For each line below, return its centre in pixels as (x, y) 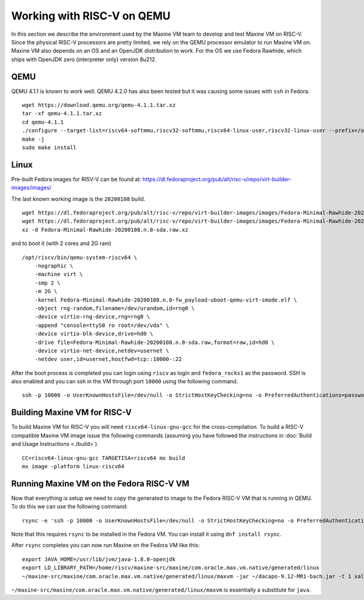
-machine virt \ (59, 274)
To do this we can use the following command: (69, 507)
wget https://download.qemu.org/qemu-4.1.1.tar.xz (99, 105)
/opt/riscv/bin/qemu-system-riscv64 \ (80, 257)
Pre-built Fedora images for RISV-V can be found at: (76, 179)
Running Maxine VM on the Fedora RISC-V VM (100, 483)
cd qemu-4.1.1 (43, 122)
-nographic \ (54, 266)
